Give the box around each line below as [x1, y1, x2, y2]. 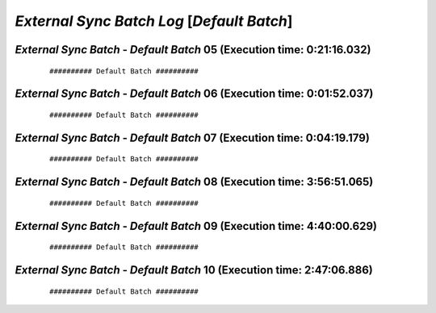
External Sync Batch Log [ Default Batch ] [15, 12, 293, 30]
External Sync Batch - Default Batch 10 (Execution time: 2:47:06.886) [15, 263, 373, 277]
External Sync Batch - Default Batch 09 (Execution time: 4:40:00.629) [15, 219, 377, 233]
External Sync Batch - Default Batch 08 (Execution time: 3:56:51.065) [15, 175, 374, 189]
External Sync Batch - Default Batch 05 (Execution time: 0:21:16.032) [15, 43, 371, 56]
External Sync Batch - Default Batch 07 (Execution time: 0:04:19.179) [15, 131, 371, 144]
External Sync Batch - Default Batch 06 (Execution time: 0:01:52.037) [15, 87, 374, 101]
